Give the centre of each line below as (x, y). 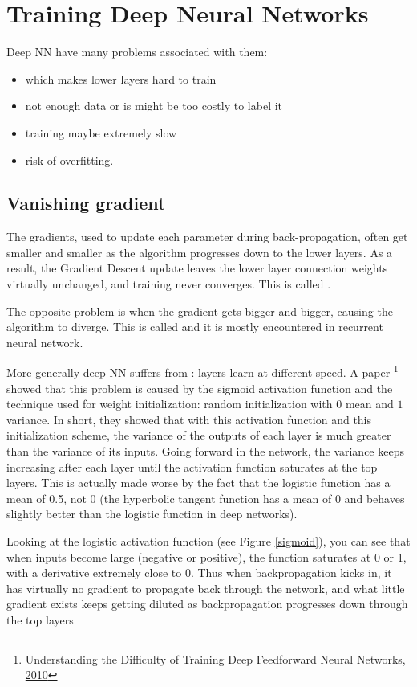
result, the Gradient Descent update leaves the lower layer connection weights (197, 268)
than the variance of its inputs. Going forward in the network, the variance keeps (205, 451)
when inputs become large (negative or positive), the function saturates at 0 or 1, (206, 556)
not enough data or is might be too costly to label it (154, 106)
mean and (369, 404)
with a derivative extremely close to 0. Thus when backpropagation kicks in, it (199, 572)
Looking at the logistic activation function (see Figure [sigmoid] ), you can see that (208, 541)
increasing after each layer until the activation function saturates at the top (192, 466)
